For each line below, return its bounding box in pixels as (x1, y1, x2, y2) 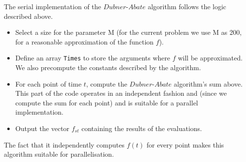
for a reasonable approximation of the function (15, 36, 154, 46)
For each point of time (15, 78, 82, 88)
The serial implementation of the (4, 1, 101, 11)
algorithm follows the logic (148, 1, 227, 11)
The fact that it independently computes (4, 139, 124, 149)
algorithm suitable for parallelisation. (4, 149, 114, 159)
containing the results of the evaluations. (81, 123, 202, 133)
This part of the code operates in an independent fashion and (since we (15, 88, 227, 98)
